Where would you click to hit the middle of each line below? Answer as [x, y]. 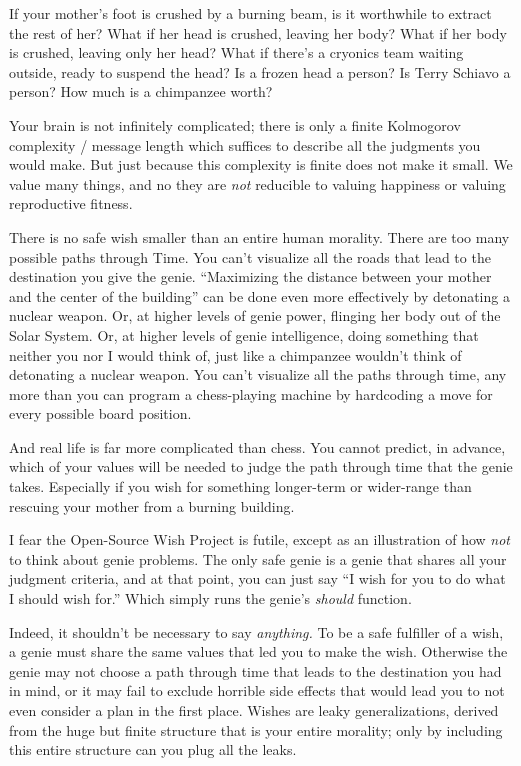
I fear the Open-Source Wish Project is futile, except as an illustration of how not [260, 539]
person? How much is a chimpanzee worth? [141, 91]
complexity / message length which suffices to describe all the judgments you [245, 144]
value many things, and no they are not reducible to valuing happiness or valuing [257, 183]
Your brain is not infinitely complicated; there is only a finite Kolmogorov [235, 124]
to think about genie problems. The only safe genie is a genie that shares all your [258, 558]
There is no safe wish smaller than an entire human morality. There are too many [259, 236]
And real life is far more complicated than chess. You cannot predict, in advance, [257, 446]
